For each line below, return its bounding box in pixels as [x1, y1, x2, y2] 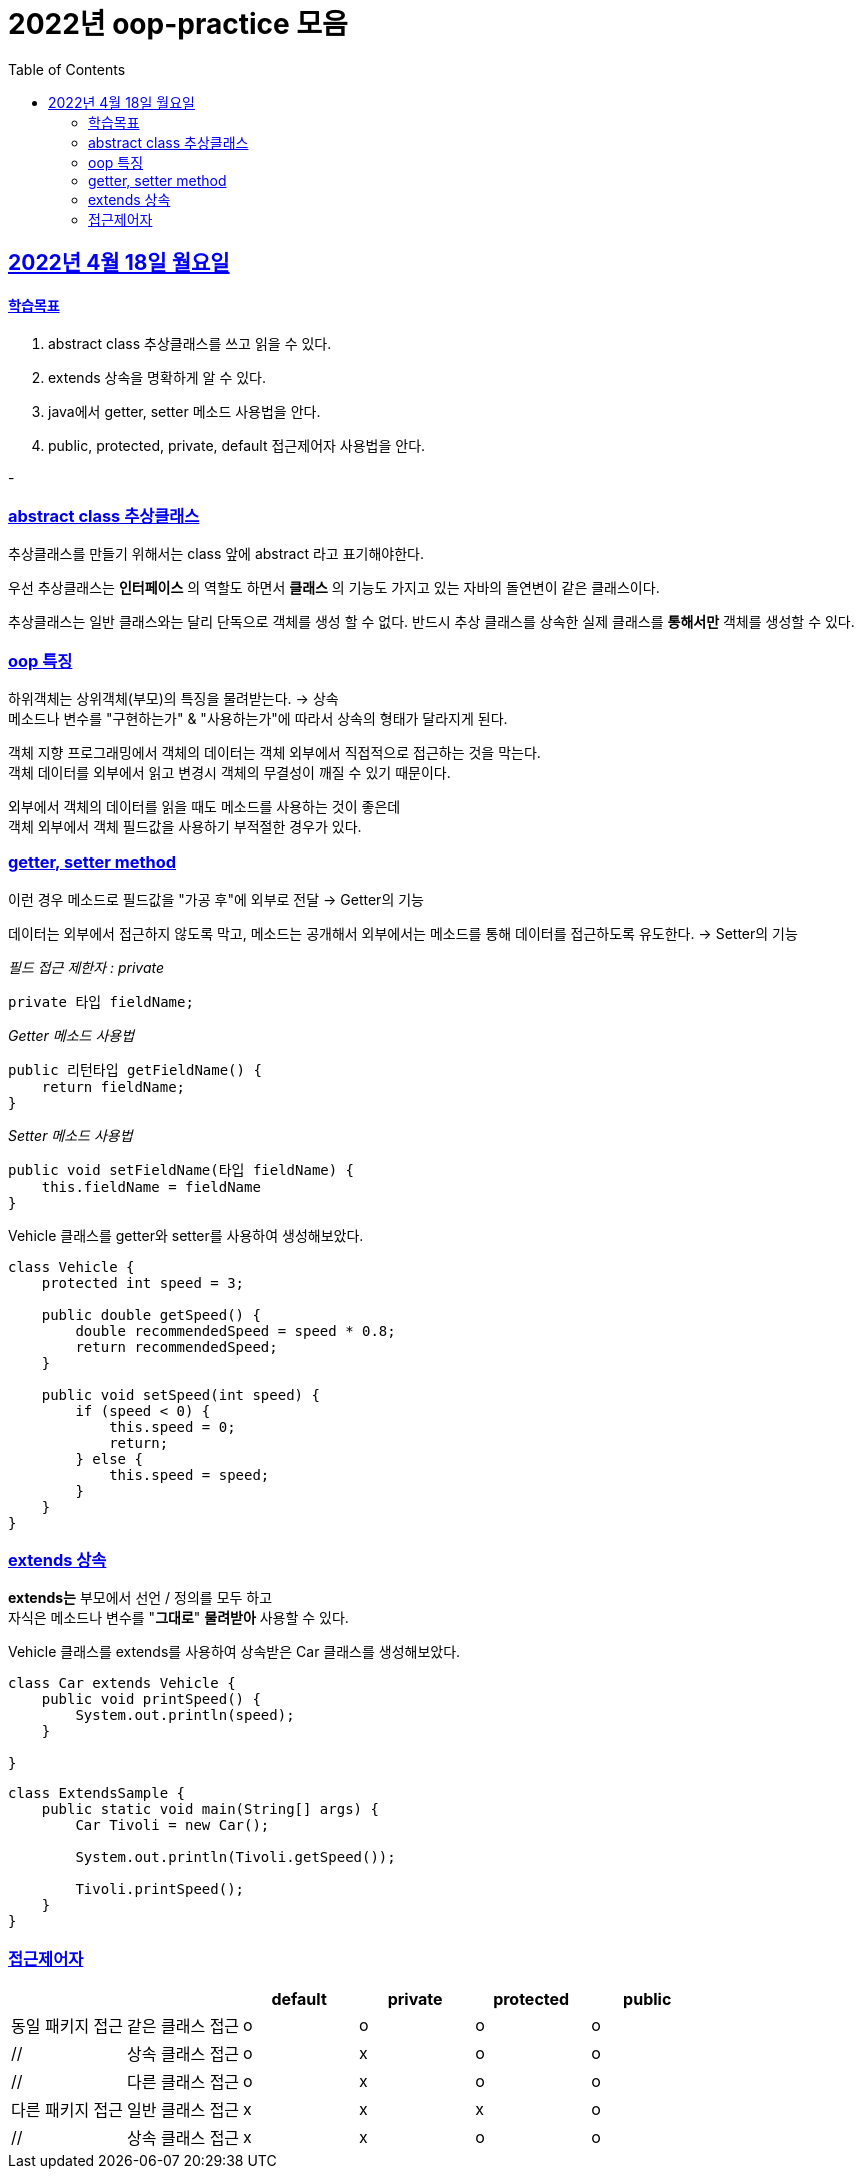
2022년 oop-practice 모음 [8, 7, 348, 41]
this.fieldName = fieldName [41, 1178, 261, 1195]
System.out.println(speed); [75, 1707, 295, 1724]
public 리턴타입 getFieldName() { [8, 1061, 262, 1078]
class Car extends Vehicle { [8, 1675, 236, 1692]
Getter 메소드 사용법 [8, 1026, 135, 1044]
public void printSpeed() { [41, 1691, 261, 1708]
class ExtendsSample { [8, 1785, 186, 1802]
